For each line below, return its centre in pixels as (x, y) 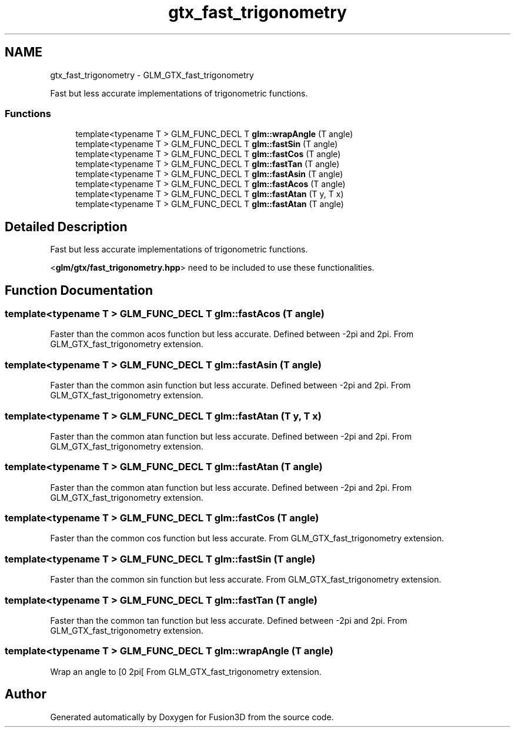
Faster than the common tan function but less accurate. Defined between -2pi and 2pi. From (229, 620)
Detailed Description (66, 227)
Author (26, 694)
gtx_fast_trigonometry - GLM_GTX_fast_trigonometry (152, 75)
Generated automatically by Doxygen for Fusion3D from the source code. (192, 717)
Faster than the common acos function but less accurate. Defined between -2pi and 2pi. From (232, 334)
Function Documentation (79, 290)
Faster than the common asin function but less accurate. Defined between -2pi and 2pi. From (230, 385)
